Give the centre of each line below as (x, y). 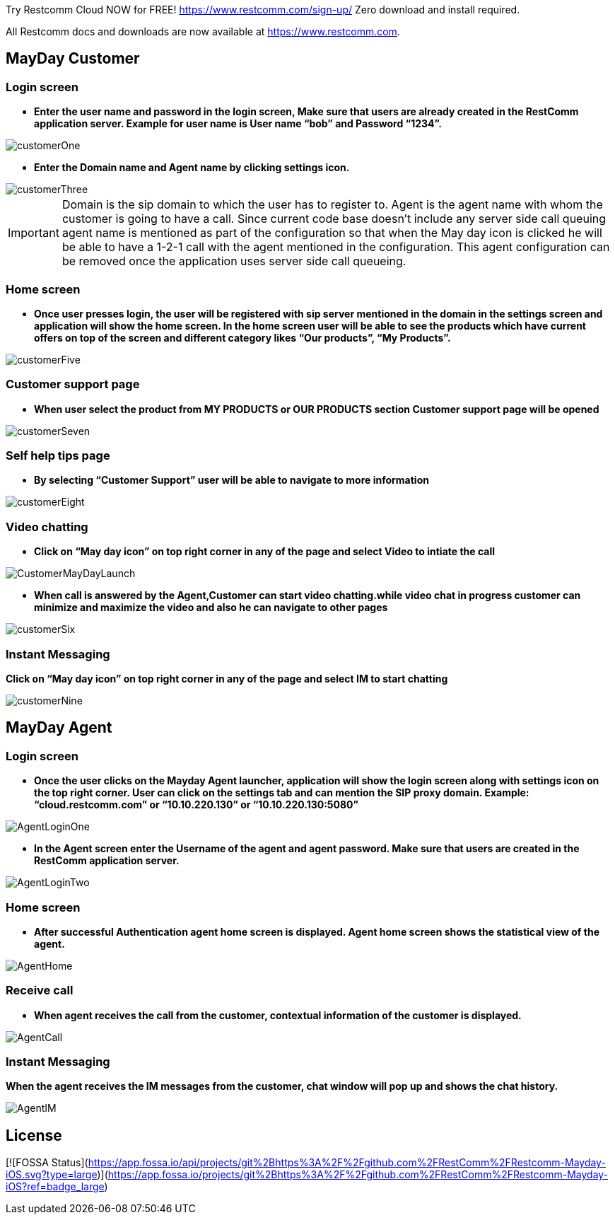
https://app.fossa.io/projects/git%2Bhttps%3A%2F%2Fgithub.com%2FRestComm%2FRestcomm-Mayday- (358, 1175)
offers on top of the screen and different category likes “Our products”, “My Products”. (242, 337)
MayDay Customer (73, 59)
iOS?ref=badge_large (55, 1187)
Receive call (40, 990)
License (34, 1135)
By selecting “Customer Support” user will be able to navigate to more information (232, 480)
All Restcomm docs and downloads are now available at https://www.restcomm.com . (203, 31)
